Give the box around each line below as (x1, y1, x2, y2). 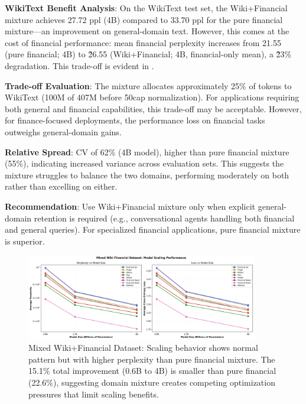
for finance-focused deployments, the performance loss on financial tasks (5, 114, 265, 126)
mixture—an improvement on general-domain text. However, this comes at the (5, 25, 289, 37)
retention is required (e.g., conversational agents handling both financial (34, 211, 295, 224)
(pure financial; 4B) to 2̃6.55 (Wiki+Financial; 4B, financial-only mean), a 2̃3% (5, 48, 292, 60)
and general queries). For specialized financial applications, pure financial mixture (5, 223, 301, 236)
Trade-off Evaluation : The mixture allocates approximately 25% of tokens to (5, 79, 292, 92)
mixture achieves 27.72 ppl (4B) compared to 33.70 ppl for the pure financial (5, 13, 283, 25)
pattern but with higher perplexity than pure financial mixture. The (28, 353, 275, 365)
